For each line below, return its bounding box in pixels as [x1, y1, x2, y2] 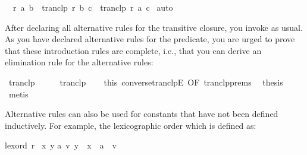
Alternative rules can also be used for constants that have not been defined [5, 107, 278, 120]
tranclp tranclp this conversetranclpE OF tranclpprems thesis [8, 75, 283, 88]
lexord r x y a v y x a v [5, 139, 117, 151]
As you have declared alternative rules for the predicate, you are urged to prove [5, 33, 295, 45]
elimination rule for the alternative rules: [5, 56, 153, 68]
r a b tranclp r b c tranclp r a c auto [12, 1, 173, 13]
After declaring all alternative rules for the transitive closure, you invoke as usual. [5, 21, 303, 33]
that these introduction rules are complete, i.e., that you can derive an [5, 44, 262, 56]
